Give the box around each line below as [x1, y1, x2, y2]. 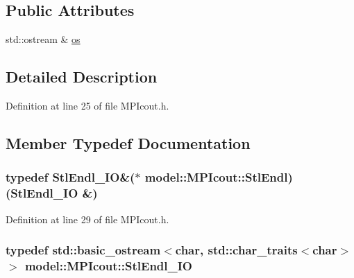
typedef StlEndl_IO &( [6, 168, 135, 186]
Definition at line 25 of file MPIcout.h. [6, 98, 169, 112]
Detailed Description [6, 66, 158, 87]
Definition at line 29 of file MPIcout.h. [6, 211, 169, 226]
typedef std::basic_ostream [6, 241, 161, 259]
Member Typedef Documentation [6, 132, 251, 153]
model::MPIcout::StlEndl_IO [24, 257, 192, 274]
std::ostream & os [6, 32, 81, 46]
